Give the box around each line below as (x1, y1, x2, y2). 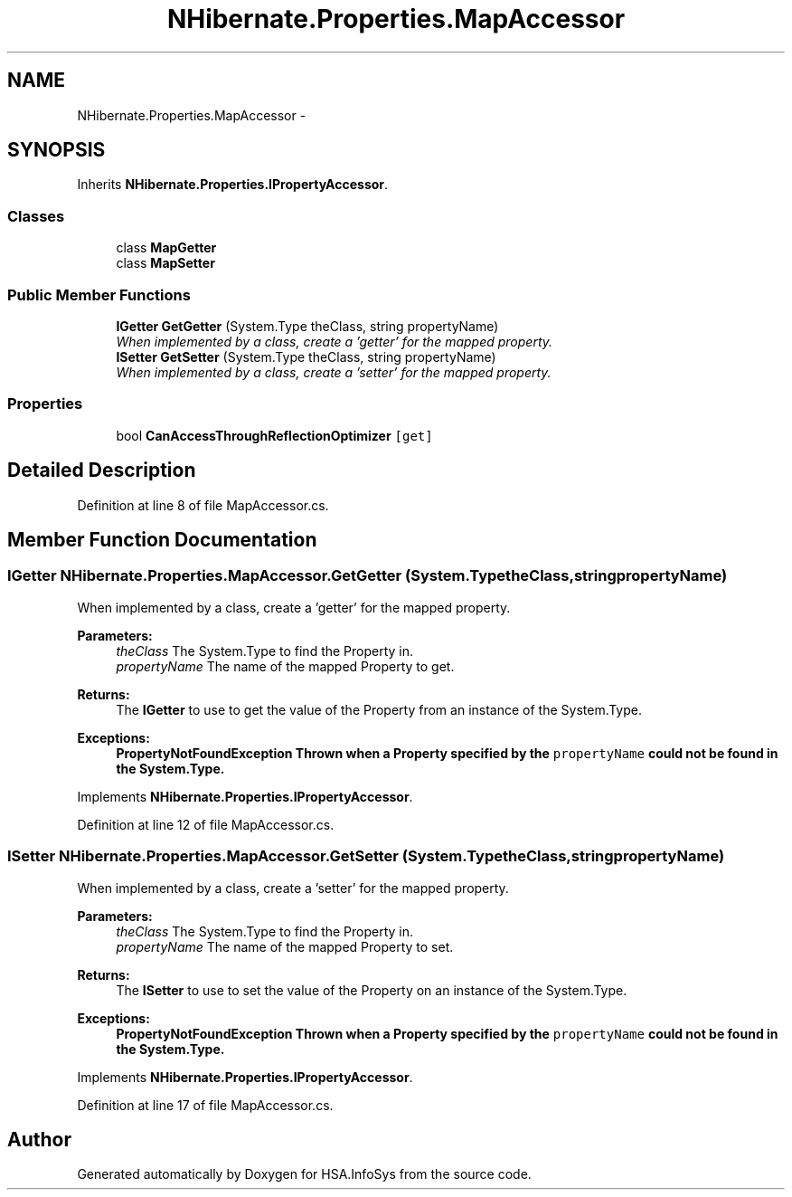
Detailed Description (7, 459, 196, 482)
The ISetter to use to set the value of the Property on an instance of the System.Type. (116, 982, 627, 998)
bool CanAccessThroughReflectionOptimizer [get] (116, 427, 433, 443)
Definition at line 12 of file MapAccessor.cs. (77, 816, 335, 832)
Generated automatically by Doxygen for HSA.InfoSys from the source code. (77, 1166, 532, 1183)
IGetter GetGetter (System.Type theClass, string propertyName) (116, 318, 499, 334)
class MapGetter (116, 240, 217, 256)
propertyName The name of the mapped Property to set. (116, 938, 454, 955)
